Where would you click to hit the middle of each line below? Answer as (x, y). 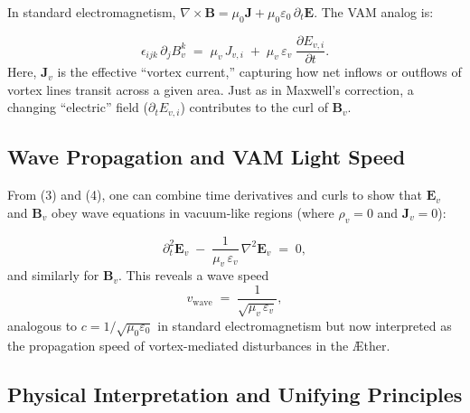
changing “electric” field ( (78, 107)
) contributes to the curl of (254, 107)
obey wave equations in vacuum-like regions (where (193, 212)
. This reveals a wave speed (193, 275)
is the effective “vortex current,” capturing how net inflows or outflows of (259, 72)
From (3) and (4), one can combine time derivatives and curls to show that (215, 195)
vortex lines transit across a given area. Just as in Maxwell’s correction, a (211, 89)
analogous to (42, 325)
